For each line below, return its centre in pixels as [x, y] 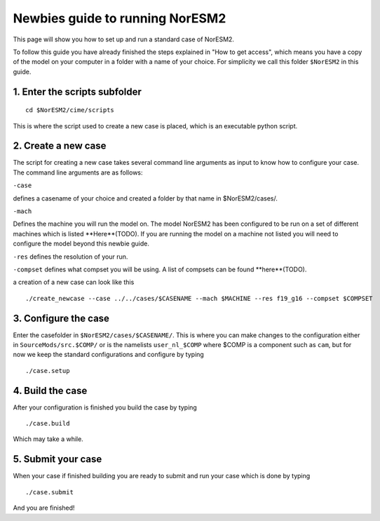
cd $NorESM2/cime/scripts [70, 110]
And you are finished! [44, 508]
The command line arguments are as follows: [78, 172]
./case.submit [49, 492]
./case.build [48, 424]
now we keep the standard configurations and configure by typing [109, 355]
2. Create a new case [60, 146]
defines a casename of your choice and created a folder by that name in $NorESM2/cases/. [145, 198]
